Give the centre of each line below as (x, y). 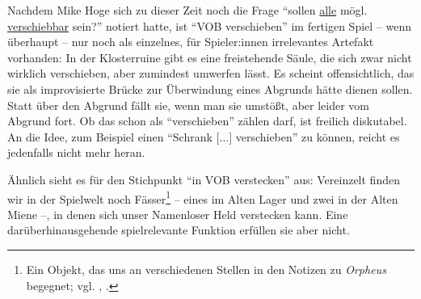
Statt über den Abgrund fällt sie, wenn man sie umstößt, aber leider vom (189, 105)
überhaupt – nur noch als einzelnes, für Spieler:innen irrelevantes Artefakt (191, 42)
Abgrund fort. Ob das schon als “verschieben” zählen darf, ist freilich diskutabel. (207, 121)
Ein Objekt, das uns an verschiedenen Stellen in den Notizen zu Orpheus (206, 269)
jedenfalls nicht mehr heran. (76, 152)
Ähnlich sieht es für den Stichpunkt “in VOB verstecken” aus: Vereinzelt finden (204, 179)
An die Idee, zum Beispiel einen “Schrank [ (114, 136)
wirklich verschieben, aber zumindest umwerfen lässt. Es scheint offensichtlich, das (211, 73)
